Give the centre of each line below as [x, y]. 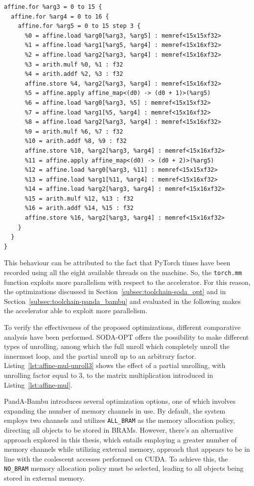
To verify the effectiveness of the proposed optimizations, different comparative [122, 327]
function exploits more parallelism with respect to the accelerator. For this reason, [127, 282]
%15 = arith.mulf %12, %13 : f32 [79, 198]
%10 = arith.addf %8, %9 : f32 [76, 141]
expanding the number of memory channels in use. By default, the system [115, 410]
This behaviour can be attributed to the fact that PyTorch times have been [117, 263]
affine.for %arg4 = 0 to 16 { [60, 16]
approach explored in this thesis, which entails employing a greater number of [120, 439]
